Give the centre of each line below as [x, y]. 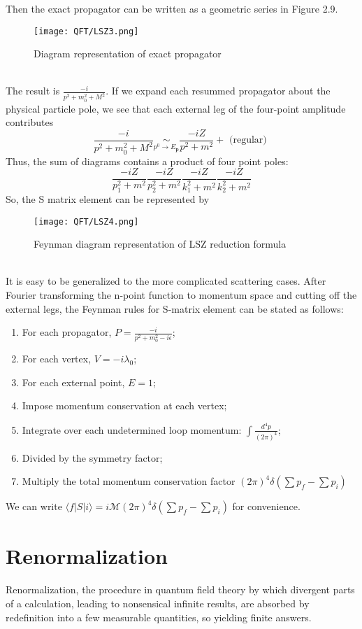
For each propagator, [67, 332]
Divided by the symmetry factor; [92, 457]
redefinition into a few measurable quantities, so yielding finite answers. [159, 617]
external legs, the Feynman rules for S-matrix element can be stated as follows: [175, 308]
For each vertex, [57, 359]
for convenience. [266, 506]
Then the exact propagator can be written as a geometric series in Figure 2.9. [172, 8]
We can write [34, 506]
